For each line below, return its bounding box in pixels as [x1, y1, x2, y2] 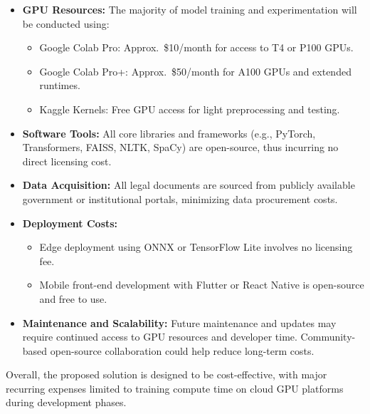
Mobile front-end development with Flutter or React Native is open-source [39, 277, 364, 292]
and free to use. [39, 291, 107, 306]
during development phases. [6, 395, 127, 410]
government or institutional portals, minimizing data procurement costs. [22, 191, 338, 206]
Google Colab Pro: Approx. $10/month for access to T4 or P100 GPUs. [39, 40, 354, 55]
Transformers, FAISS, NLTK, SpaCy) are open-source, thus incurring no [22, 140, 339, 155]
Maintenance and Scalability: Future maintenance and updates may [22, 315, 337, 330]
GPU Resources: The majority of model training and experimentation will [22, 2, 357, 16]
